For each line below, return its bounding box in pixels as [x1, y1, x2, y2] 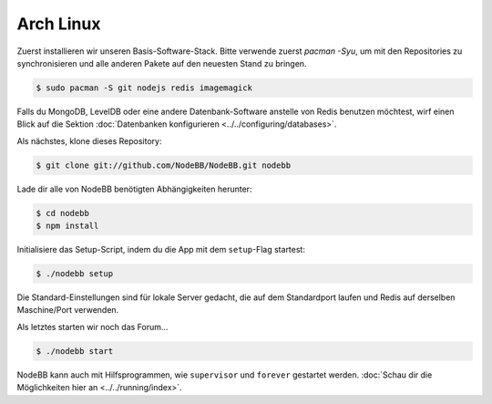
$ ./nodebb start [36, 346, 114, 356]
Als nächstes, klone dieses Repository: [16, 135, 162, 146]
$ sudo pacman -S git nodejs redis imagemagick [36, 82, 252, 93]
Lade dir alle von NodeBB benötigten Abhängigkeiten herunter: [16, 183, 252, 194]
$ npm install [36, 221, 99, 232]
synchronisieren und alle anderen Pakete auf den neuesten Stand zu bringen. [16, 57, 307, 68]
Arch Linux [16, 14, 101, 34]
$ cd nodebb [36, 208, 90, 218]
